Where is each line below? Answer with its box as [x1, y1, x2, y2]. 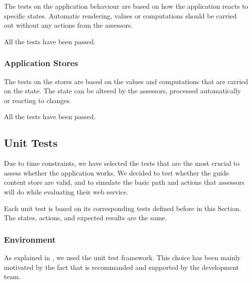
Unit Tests [4, 135, 58, 150]
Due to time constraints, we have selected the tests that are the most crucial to [4, 158, 240, 168]
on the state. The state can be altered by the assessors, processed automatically [4, 86, 241, 96]
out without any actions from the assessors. [4, 20, 133, 30]
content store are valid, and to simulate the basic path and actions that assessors [4, 177, 245, 187]
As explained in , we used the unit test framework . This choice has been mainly [4, 252, 241, 262]
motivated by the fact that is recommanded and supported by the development [4, 262, 239, 272]
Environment [4, 233, 56, 245]
